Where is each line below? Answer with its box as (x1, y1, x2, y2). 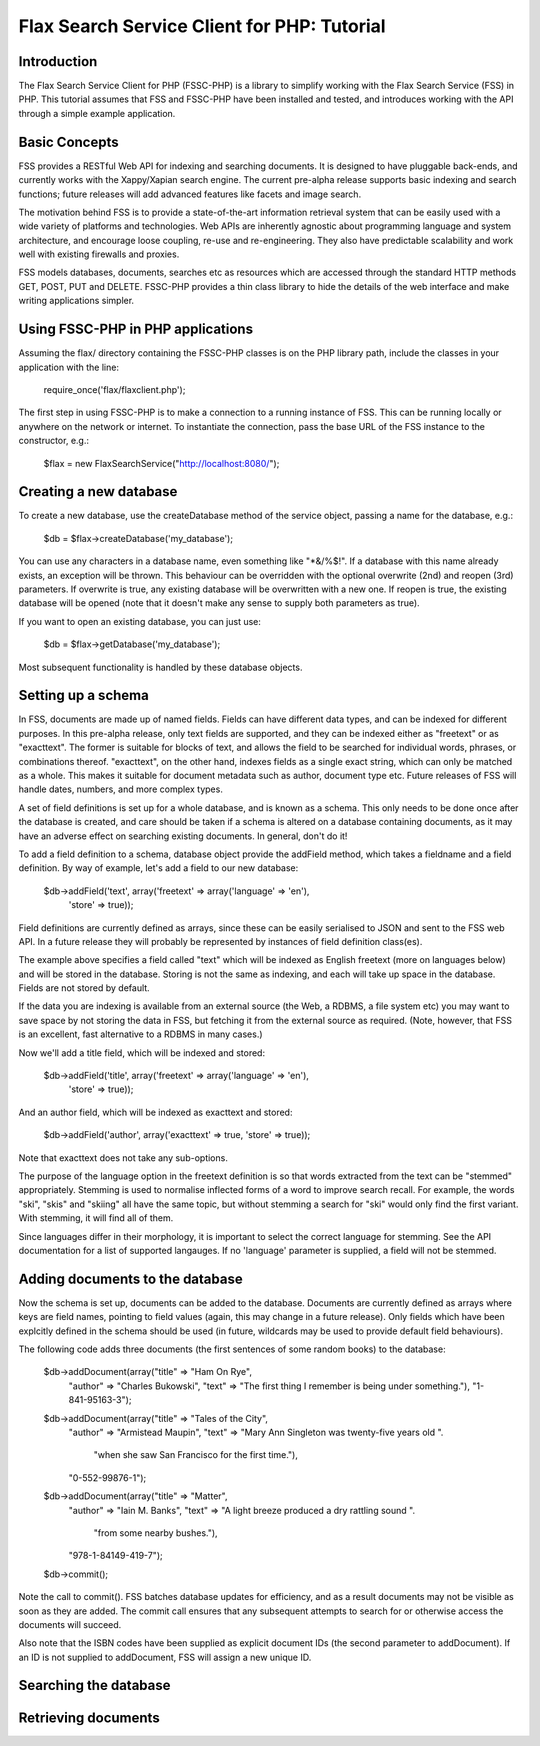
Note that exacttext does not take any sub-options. (18, 1151, 229, 1164)
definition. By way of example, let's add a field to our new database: (18, 862, 299, 874)
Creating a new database (18, 483, 178, 500)
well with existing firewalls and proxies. (18, 248, 180, 260)
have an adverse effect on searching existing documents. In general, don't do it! (18, 830, 348, 842)
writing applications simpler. (18, 295, 135, 307)
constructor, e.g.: (18, 435, 90, 447)
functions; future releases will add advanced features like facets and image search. (18, 188, 362, 200)
